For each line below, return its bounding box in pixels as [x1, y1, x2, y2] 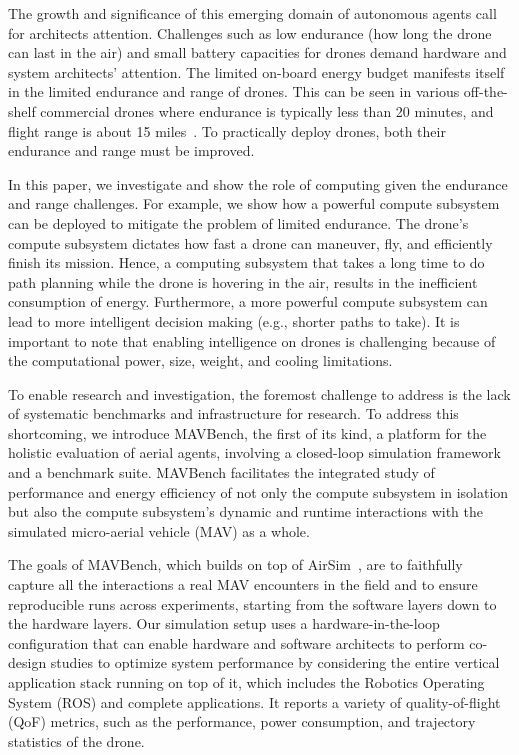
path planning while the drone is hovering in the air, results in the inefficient [8, 271, 478, 292]
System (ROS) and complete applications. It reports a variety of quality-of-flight [8, 691, 501, 712]
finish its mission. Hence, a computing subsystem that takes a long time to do [8, 252, 485, 273]
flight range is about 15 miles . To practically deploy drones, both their [8, 120, 446, 141]
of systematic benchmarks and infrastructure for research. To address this [8, 403, 459, 424]
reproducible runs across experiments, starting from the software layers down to [8, 593, 497, 614]
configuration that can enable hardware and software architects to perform [8, 632, 465, 653]
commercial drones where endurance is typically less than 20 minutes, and [40, 100, 494, 121]
